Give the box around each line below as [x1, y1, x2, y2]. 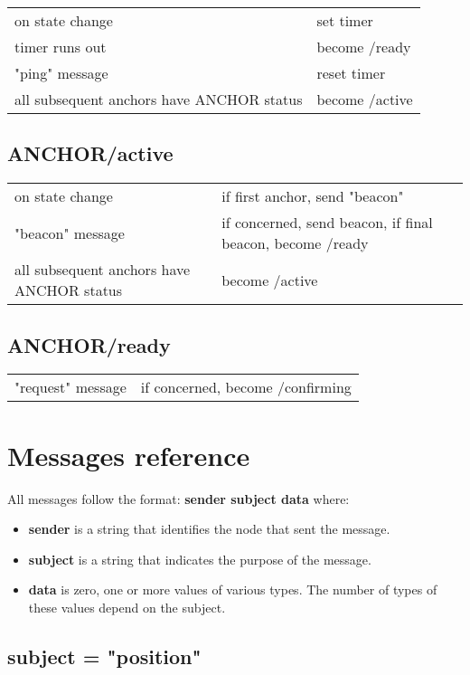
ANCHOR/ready [7, 330, 171, 358]
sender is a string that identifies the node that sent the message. [28, 519, 390, 538]
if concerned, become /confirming [140, 376, 352, 398]
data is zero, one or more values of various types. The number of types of [28, 580, 437, 599]
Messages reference [7, 436, 250, 473]
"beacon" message [14, 222, 125, 243]
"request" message [14, 376, 127, 398]
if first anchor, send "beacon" [221, 185, 404, 207]
